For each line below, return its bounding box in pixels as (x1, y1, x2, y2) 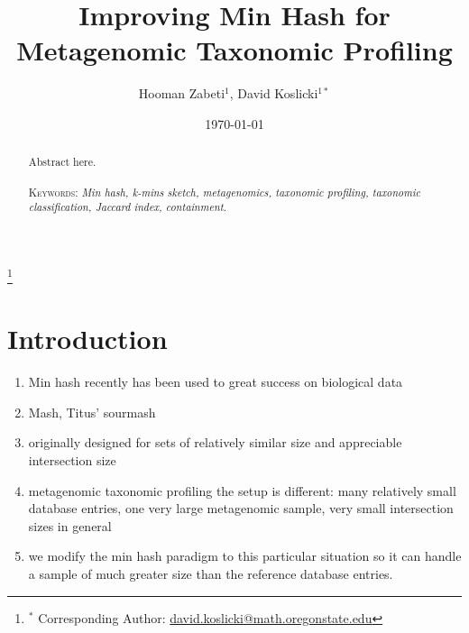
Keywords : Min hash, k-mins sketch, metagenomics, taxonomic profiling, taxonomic (28, 184, 421, 199)
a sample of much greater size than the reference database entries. (28, 564, 393, 583)
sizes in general (28, 516, 112, 535)
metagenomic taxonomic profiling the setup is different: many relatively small (28, 481, 456, 500)
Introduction (7, 320, 168, 357)
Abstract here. (28, 154, 97, 170)
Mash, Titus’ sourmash (28, 402, 156, 421)
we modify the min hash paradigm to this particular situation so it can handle (28, 546, 462, 565)
